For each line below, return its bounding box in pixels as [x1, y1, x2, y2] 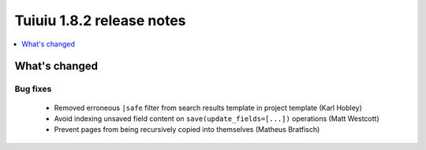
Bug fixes [14, 83, 52, 94]
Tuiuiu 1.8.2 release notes [14, 12, 186, 29]
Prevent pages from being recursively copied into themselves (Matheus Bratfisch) [54, 125, 320, 134]
